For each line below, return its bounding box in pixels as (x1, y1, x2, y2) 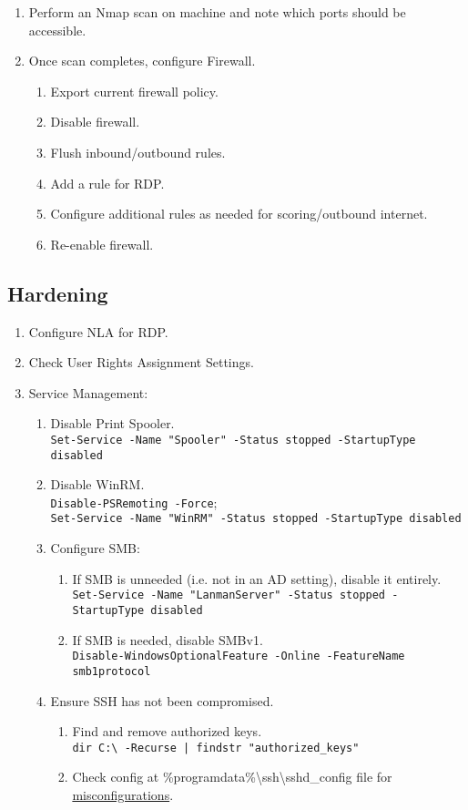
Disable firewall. (50, 112, 140, 131)
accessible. (28, 20, 86, 39)
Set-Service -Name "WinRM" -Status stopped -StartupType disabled (50, 512, 462, 526)
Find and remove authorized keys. (72, 722, 262, 741)
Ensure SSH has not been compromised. (50, 691, 274, 710)
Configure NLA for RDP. (28, 322, 168, 341)
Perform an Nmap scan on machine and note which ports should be (28, 3, 406, 21)
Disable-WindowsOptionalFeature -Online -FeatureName (72, 650, 405, 663)
